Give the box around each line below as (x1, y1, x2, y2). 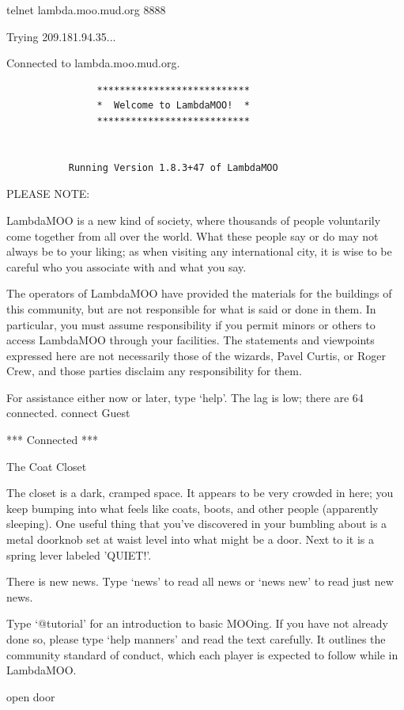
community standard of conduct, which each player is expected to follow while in (6, 646, 398, 663)
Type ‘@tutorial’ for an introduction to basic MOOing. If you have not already (6, 615, 388, 632)
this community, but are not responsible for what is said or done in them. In (6, 300, 376, 317)
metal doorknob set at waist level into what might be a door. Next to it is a (6, 531, 374, 548)
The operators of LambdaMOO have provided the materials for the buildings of (6, 285, 392, 302)
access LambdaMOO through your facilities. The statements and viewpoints (6, 332, 375, 348)
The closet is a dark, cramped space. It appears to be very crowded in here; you (6, 484, 394, 501)
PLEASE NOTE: (6, 185, 90, 202)
